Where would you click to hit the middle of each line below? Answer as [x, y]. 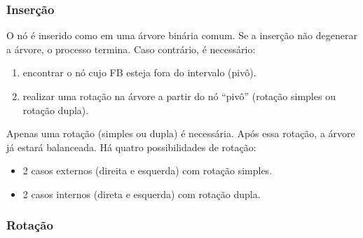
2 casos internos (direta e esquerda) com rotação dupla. [142, 194]
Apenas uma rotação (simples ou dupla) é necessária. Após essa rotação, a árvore [181, 133]
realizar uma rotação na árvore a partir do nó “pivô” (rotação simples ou [179, 96]
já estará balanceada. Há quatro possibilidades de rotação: [131, 147]
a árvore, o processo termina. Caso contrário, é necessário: [131, 49]
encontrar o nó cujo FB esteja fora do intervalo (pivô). [139, 72]
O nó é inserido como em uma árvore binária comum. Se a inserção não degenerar [182, 35]
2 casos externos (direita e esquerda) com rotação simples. [148, 170]
